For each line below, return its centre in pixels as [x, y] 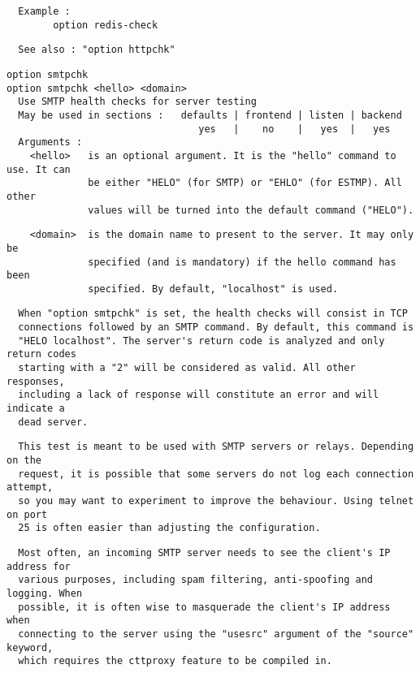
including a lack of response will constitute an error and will [199, 395]
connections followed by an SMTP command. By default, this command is [216, 328]
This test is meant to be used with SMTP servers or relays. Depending [216, 447]
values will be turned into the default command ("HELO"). [251, 210]
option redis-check [106, 25]
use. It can [39, 169]
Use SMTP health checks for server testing [137, 102]
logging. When [45, 593]
